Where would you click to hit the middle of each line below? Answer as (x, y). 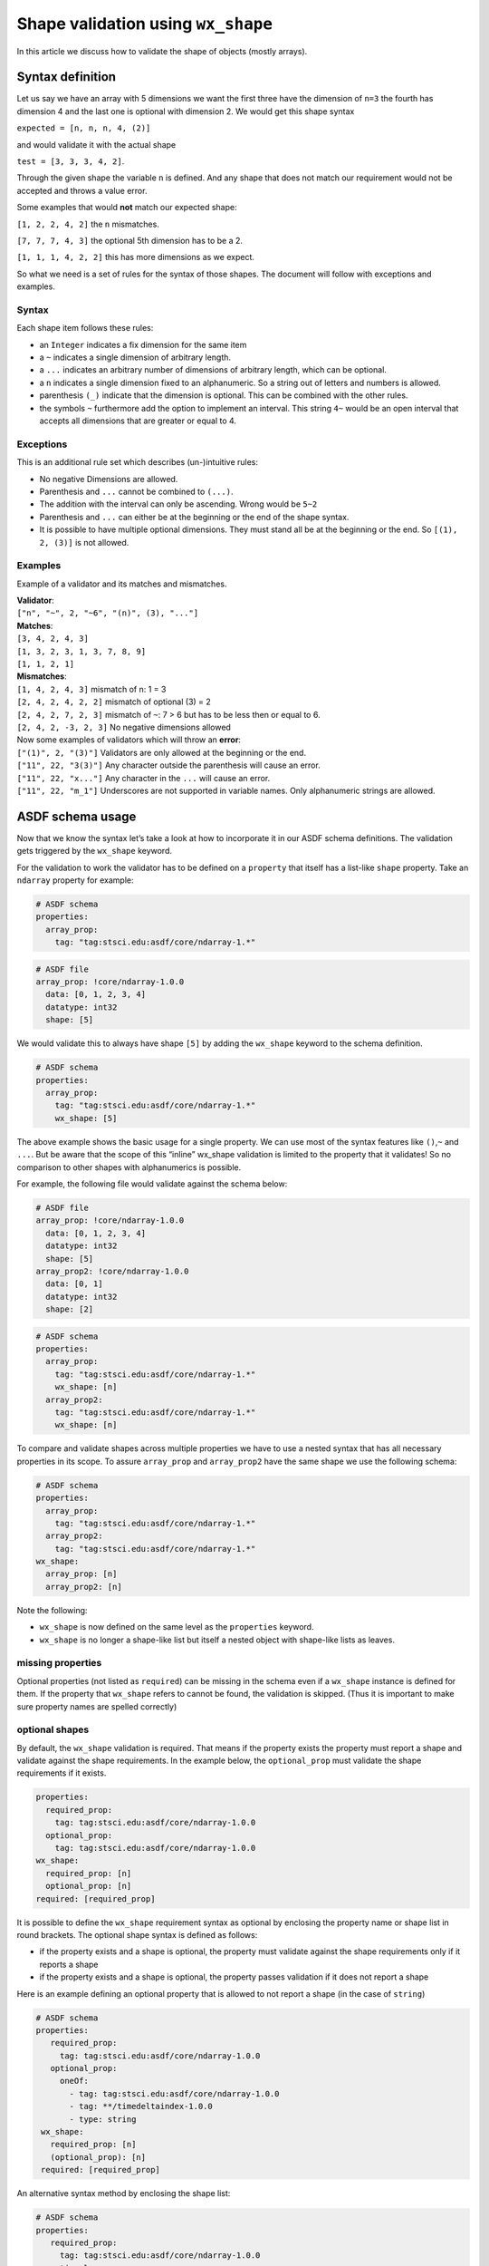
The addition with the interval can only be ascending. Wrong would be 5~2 (178, 504)
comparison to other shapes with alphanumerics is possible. (129, 1167)
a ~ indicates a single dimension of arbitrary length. (135, 357)
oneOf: (74, 2081)
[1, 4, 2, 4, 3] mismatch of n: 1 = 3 (91, 689)
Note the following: (52, 1610)
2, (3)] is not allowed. (84, 542)
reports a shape (69, 1964)
